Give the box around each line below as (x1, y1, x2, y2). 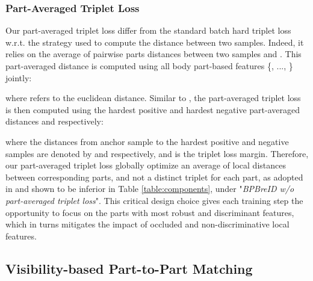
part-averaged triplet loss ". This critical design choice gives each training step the (5, 194, 303, 206)
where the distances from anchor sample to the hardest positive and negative (5, 135, 289, 147)
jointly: (5, 71, 32, 84)
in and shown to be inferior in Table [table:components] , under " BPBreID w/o (5, 182, 294, 195)
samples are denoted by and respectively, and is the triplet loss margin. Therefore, (5, 147, 309, 159)
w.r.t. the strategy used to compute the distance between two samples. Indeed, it (5, 36, 304, 48)
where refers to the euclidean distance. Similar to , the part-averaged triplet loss (5, 91, 301, 104)
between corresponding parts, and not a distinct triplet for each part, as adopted (5, 170, 303, 183)
